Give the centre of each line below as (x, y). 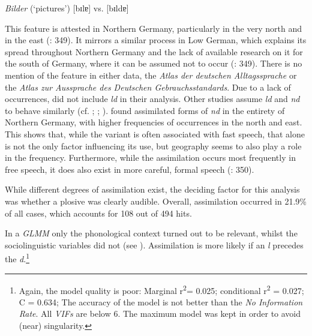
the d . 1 (17, 258)
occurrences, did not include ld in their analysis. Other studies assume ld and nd (152, 99)
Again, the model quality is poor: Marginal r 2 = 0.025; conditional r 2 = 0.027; (161, 289)
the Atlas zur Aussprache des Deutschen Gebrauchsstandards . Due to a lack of (148, 87)
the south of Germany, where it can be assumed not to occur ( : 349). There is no (154, 63)
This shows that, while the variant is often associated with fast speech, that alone (155, 133)
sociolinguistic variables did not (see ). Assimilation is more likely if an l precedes (154, 244)
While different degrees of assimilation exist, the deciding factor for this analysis (152, 189)
